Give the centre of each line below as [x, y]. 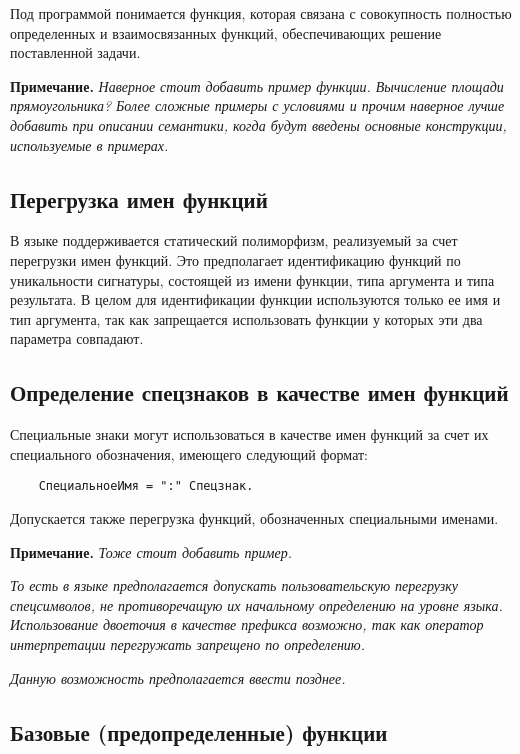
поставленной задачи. [75, 52]
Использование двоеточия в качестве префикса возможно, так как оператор [247, 624]
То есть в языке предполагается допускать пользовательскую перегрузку [234, 585]
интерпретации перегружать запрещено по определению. [188, 643]
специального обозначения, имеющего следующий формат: [189, 453]
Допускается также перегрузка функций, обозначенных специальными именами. [254, 517]
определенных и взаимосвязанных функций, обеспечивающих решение [226, 32]
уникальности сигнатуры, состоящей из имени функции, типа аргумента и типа [252, 279]
